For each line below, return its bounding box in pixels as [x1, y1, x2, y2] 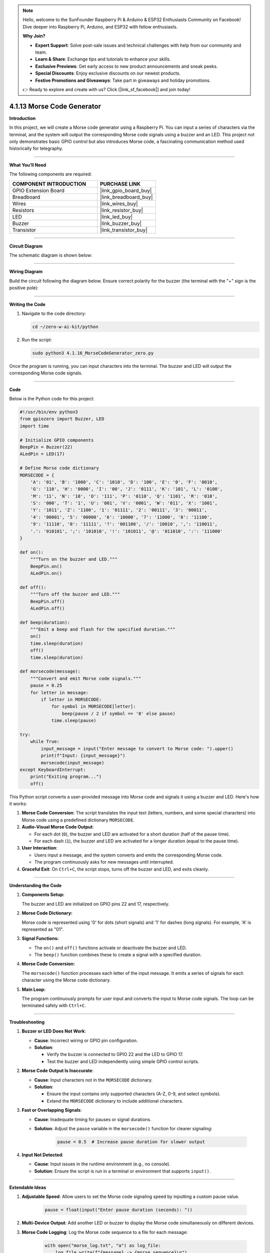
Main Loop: [21, 986, 46, 992]
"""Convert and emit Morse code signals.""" [30, 676, 141, 681]
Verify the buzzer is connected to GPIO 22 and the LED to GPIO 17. [46, 1052, 183, 1058]
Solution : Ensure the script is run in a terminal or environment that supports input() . [34, 1168, 211, 1174]
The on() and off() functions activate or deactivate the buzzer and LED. [34, 945, 187, 951]
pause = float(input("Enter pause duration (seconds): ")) [44, 1207, 192, 1213]
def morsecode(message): [19, 669, 81, 674]
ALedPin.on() [30, 570, 62, 576]
